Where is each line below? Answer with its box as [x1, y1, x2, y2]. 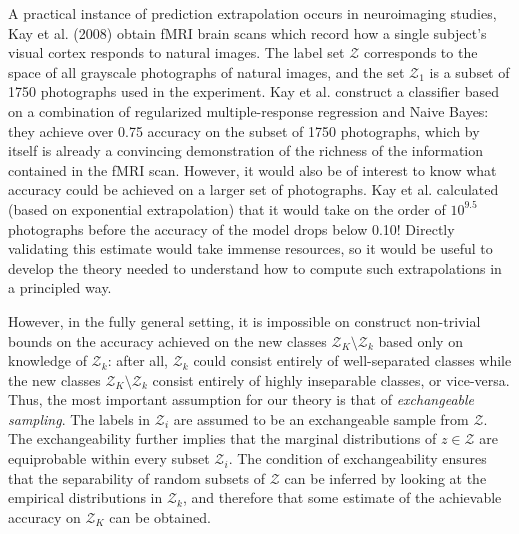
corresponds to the [363, 42, 478, 63]
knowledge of [8, 350, 87, 371]
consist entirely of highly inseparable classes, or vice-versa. [152, 369, 510, 390]
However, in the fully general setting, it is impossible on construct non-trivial [8, 310, 481, 331]
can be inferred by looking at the [284, 467, 487, 488]
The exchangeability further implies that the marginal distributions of [8, 428, 437, 449]
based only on [378, 330, 463, 351]
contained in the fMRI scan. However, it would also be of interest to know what [8, 159, 497, 180]
